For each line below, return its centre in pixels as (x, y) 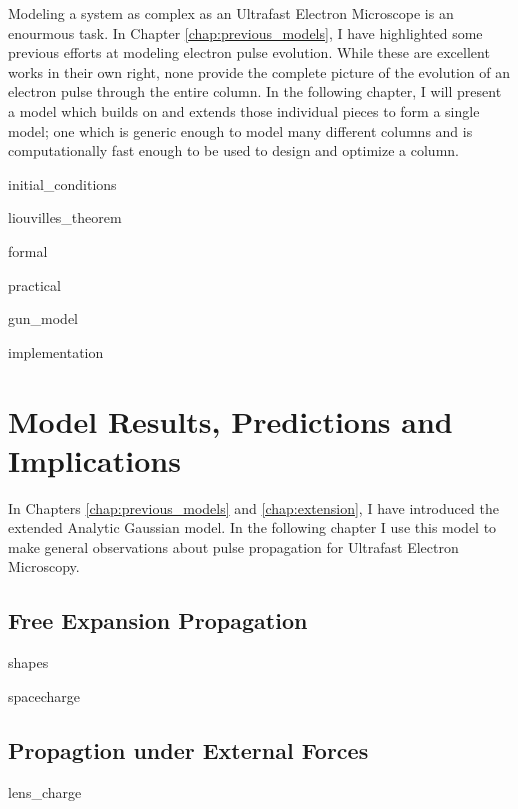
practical (34, 284)
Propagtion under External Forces (188, 749)
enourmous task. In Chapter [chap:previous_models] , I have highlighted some (245, 32)
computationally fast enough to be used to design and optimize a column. (233, 150)
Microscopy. (44, 566)
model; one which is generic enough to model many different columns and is (240, 130)
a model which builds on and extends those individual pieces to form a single (244, 110)
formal (28, 250)
